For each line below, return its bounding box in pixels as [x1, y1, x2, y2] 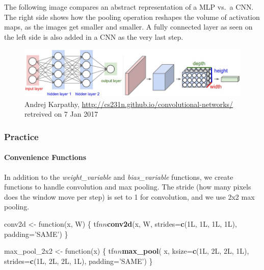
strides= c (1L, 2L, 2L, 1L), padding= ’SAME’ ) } [4, 255, 153, 266]
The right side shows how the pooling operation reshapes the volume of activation [4, 11, 260, 22]
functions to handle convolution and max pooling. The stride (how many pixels [4, 181, 251, 192]
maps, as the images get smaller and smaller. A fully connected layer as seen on [4, 21, 253, 32]
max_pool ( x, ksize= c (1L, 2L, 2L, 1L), [122, 246, 249, 256]
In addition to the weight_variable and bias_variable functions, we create [4, 171, 233, 182]
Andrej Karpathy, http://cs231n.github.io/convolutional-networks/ [24, 98, 233, 109]
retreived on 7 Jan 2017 [24, 109, 98, 119]
